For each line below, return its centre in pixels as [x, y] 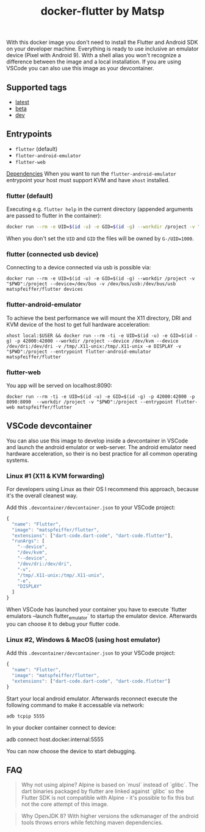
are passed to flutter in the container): [54, 216]
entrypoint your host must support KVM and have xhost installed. [88, 180]
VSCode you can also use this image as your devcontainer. [80, 68]
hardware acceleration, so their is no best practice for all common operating [102, 453]
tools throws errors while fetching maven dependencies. [92, 823]
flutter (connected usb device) [52, 254]
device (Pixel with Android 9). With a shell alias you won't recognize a [94, 55]
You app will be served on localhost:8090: [59, 385]
